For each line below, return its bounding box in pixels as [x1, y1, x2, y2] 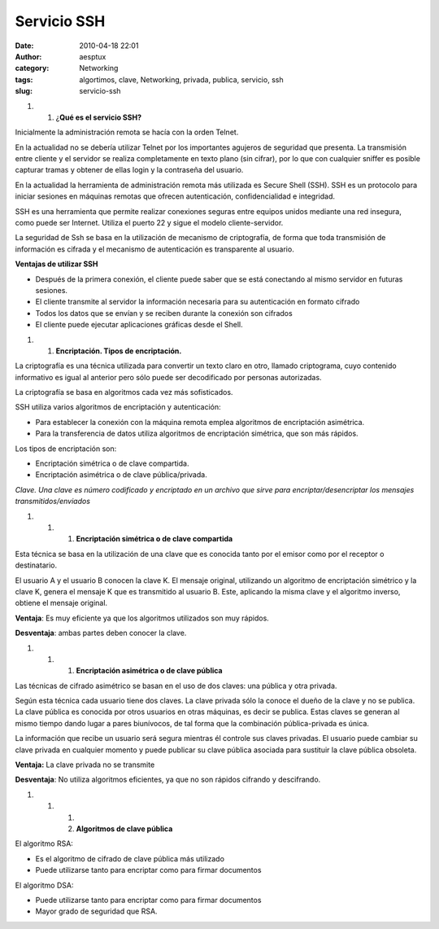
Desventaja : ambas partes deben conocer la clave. [15, 628, 187, 638]
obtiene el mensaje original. [15, 598, 108, 608]
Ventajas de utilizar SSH [15, 259, 98, 269]
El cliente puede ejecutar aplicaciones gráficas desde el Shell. [35, 320, 243, 330]
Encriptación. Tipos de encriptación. [55, 346, 182, 356]
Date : [15, 41, 34, 50]
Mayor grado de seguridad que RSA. [35, 906, 158, 916]
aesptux [79, 51, 106, 61]
